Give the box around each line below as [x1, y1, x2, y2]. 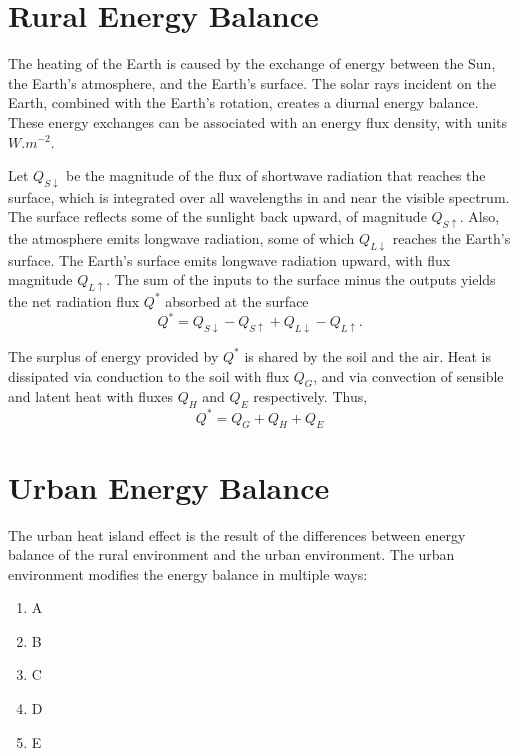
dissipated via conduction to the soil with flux [8, 365, 290, 386]
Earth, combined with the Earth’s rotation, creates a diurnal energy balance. [8, 92, 479, 113]
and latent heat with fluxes [8, 386, 173, 407]
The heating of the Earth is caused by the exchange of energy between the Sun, [8, 53, 496, 74]
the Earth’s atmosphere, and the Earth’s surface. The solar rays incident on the [8, 72, 496, 93]
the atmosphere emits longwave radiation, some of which [8, 228, 355, 249]
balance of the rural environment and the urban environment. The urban [8, 544, 455, 565]
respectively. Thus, [253, 386, 368, 407]
